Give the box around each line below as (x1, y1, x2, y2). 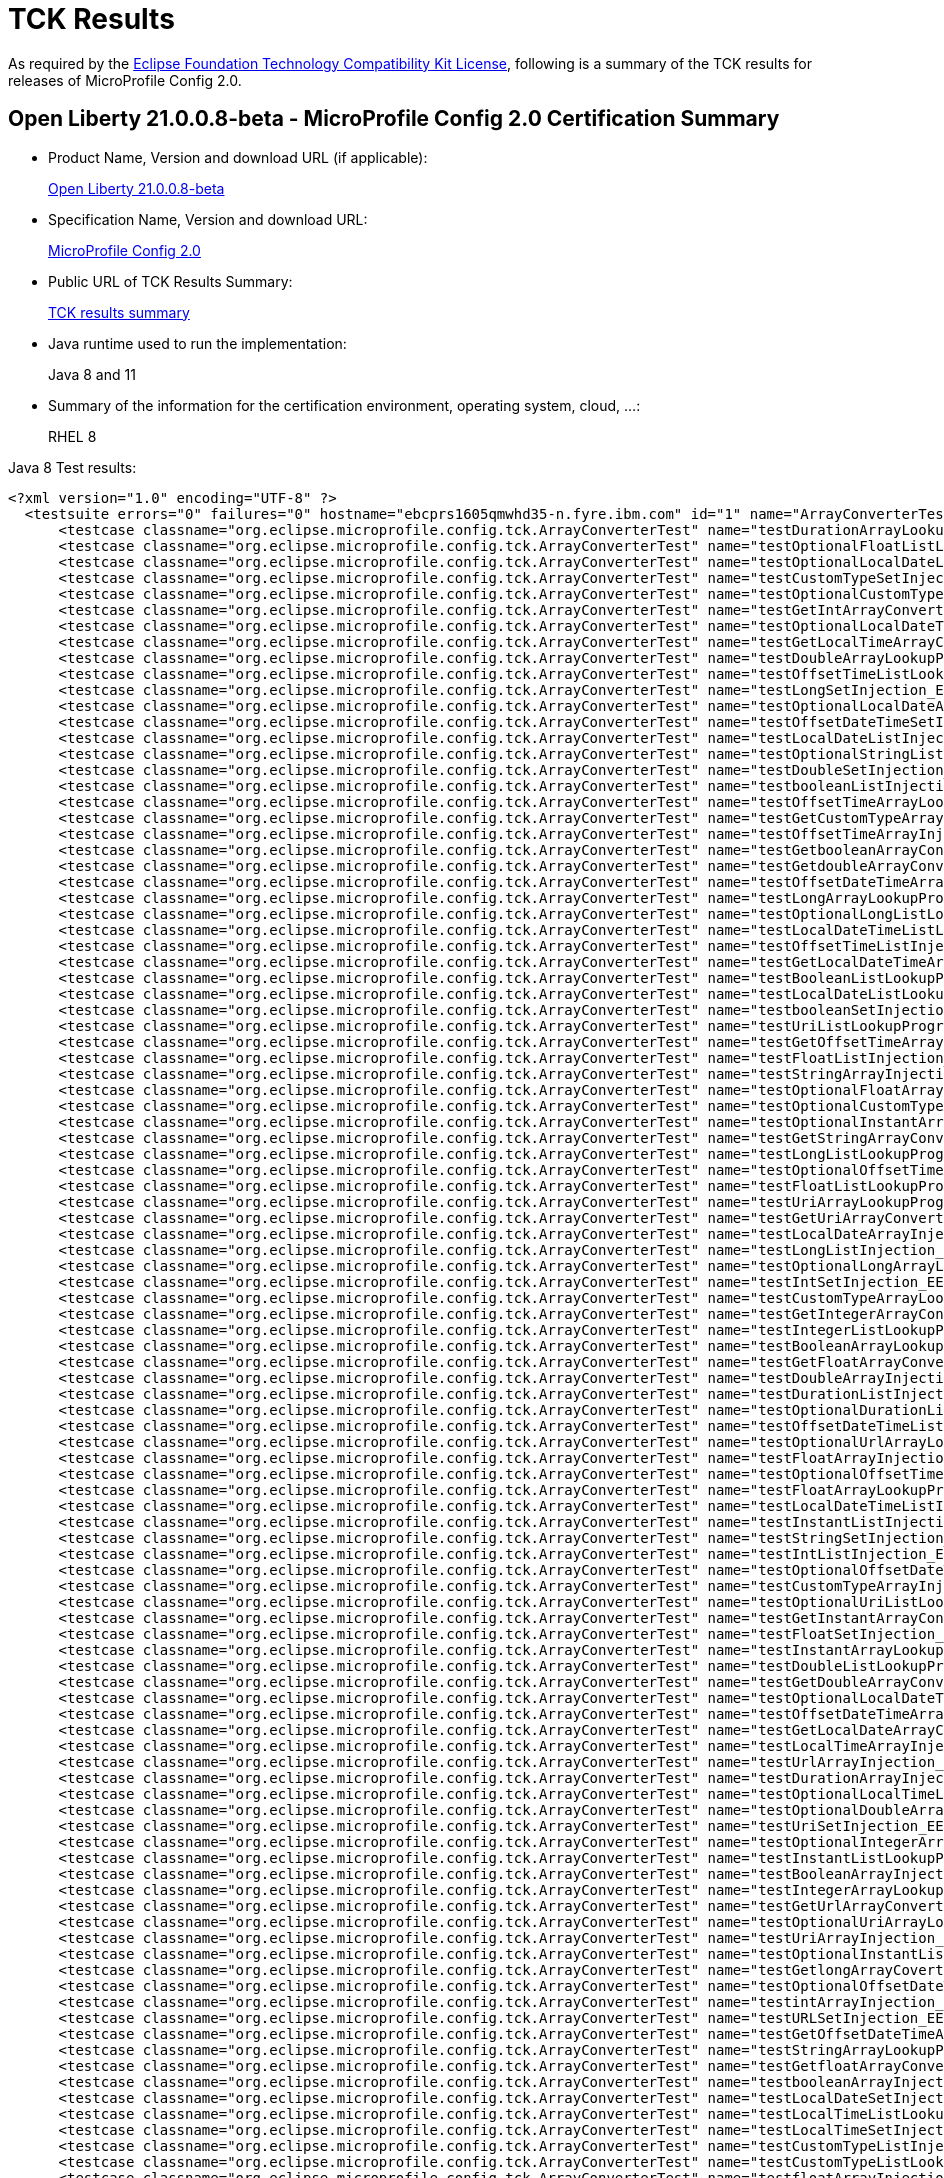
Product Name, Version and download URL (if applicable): (48, 148, 428, 166)
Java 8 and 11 (48, 365, 136, 383)
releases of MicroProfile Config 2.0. (8, 71, 242, 89)
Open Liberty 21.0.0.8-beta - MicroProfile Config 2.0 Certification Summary (8, 106, 780, 132)
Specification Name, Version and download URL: (48, 210, 368, 228)
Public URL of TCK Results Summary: (48, 272, 293, 290)
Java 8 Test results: (8, 458, 137, 476)
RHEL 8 (48, 427, 97, 445)
